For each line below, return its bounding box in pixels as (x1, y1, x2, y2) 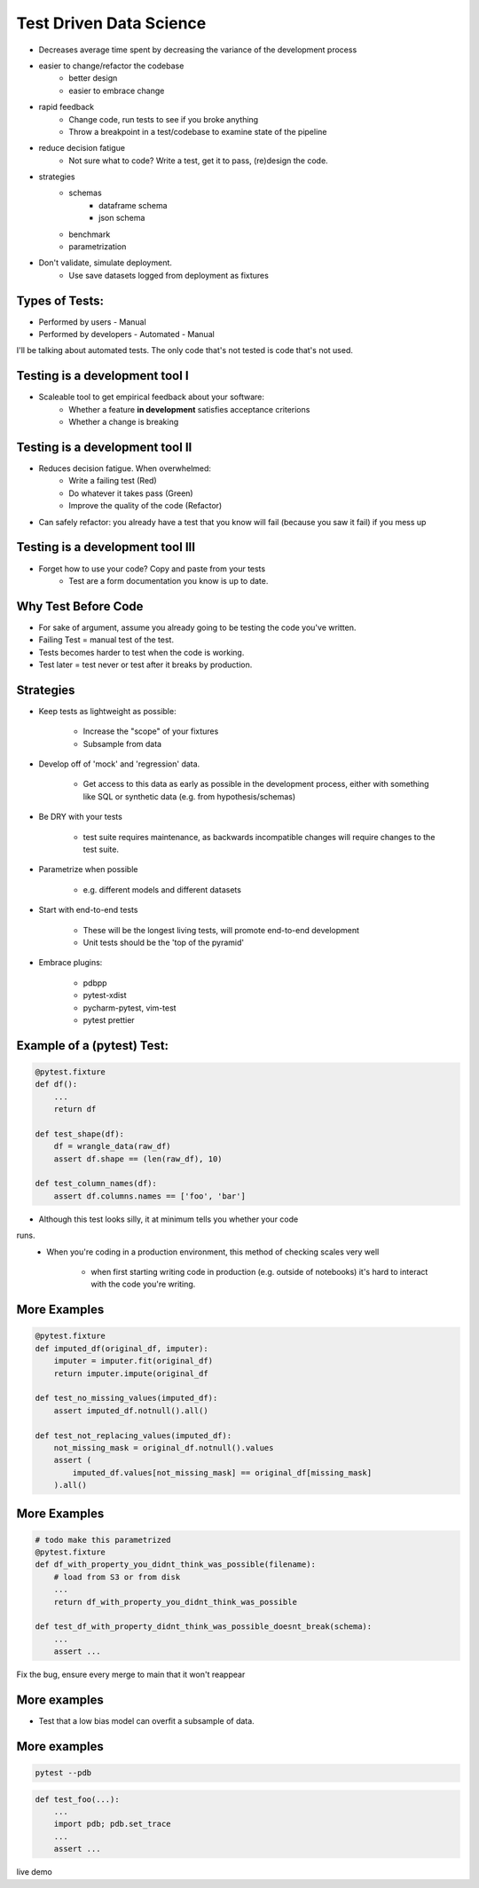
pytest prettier (82, 1014, 135, 1025)
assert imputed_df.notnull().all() (53, 1405, 208, 1415)
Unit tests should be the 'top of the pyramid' (82, 937, 244, 948)
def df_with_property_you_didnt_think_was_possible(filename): (35, 1560, 317, 1569)
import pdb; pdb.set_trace (53, 1819, 172, 1829)
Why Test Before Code (16, 599, 144, 614)
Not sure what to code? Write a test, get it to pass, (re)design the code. (68, 155, 328, 166)
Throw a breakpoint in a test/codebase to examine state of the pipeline (68, 126, 327, 137)
